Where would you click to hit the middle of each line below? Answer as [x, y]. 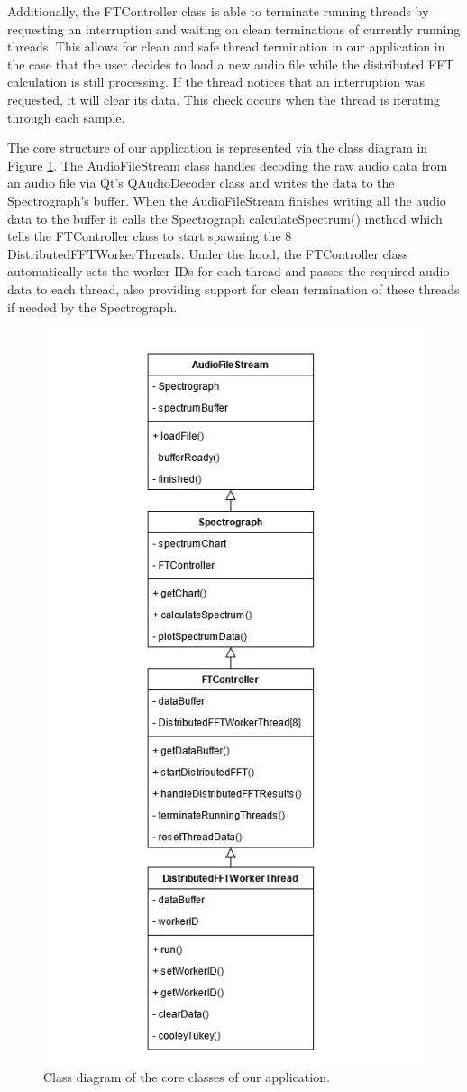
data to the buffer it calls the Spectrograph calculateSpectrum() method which [225, 218]
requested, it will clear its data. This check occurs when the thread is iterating [224, 99]
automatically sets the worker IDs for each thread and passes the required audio [229, 271]
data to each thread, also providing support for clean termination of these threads [233, 288]
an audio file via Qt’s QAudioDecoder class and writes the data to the [201, 183]
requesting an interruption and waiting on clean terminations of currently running [234, 28]
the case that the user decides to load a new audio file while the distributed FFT [231, 64]
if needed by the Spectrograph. [92, 306]
